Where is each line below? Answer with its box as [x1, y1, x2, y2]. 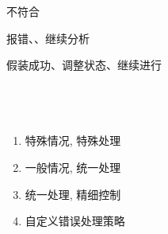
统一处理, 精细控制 [25, 185, 121, 202]
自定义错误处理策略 [25, 213, 125, 229]
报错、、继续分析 [6, 29, 90, 46]
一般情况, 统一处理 [25, 158, 121, 175]
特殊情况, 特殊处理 [25, 132, 121, 149]
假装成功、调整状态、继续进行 [6, 57, 162, 73]
